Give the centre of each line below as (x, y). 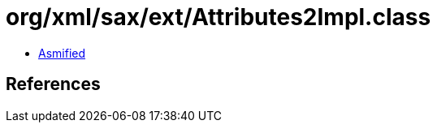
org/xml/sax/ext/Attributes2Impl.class (218, 17)
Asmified (62, 53)
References (53, 84)
